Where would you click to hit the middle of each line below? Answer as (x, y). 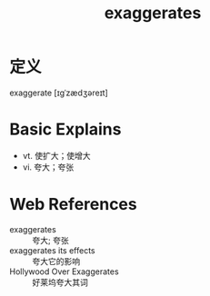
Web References (74, 205)
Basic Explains (65, 129)
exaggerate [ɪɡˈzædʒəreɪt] (59, 93)
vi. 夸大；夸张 (48, 167)
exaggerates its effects (52, 250)
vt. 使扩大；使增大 (56, 155)
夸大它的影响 (56, 261)
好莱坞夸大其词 (60, 282)
